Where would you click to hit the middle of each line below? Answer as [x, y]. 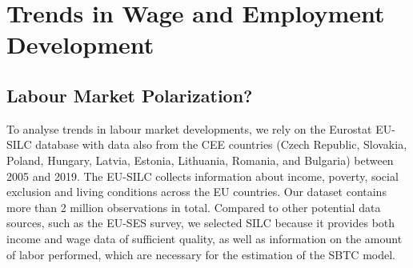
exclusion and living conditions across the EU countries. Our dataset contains [196, 192]
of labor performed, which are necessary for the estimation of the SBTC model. [201, 254]
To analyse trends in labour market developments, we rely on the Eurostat [189, 128]
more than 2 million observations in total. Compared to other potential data [194, 207]
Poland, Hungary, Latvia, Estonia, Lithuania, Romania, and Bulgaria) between [200, 160]
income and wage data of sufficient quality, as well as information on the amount [204, 238]
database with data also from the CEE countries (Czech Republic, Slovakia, [221, 144]
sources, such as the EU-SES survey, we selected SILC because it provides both [201, 223]
